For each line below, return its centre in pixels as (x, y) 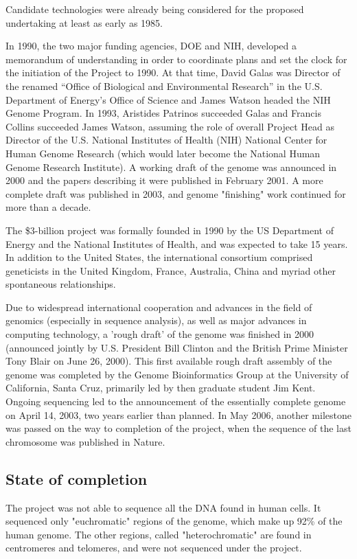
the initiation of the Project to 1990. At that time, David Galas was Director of (173, 72)
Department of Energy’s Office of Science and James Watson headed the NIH (168, 99)
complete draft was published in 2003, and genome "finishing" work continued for (176, 193)
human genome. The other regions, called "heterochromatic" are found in (159, 534)
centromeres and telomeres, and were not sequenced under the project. (154, 548)
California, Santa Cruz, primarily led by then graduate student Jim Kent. (161, 388)
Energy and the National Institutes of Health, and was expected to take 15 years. (177, 243)
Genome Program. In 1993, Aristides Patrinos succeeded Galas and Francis (163, 113)
